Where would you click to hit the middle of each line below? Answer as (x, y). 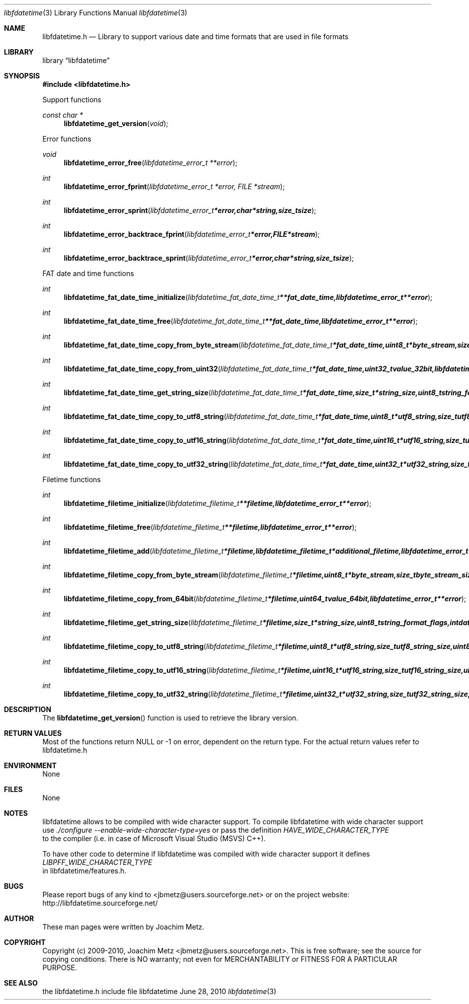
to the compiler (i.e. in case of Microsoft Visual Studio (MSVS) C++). (154, 838)
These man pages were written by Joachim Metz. (123, 927)
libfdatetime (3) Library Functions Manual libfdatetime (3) (96, 13)
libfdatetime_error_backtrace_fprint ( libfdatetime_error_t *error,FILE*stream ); (192, 234)
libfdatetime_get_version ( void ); (116, 123)
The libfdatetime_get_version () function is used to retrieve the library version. (170, 718)
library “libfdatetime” (76, 60)
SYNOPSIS (22, 76)
